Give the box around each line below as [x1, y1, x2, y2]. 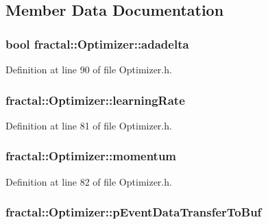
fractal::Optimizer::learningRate [5, 91, 185, 108]
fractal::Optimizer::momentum [5, 147, 177, 164]
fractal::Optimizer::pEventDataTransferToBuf [5, 203, 262, 221]
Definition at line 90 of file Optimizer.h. [5, 62, 172, 76]
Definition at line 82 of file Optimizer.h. [5, 174, 172, 188]
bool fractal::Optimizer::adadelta [5, 35, 189, 52]
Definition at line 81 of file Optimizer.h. [5, 118, 172, 132]
